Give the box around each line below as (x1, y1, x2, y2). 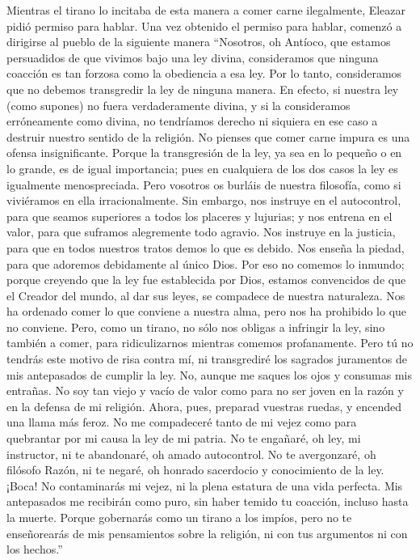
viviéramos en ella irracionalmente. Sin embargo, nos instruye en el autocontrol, (6, 192, 401, 209)
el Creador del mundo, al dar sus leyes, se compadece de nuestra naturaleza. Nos (6, 286, 405, 303)
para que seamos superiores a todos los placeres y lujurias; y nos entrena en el (6, 207, 393, 224)
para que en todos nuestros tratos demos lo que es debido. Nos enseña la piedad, (6, 239, 405, 256)
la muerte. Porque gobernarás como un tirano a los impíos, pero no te (6, 509, 352, 525)
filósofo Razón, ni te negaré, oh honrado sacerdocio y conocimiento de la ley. (6, 461, 384, 478)
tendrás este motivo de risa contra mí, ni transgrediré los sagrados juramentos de (6, 350, 407, 367)
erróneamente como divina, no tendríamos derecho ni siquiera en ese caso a (6, 112, 378, 129)
